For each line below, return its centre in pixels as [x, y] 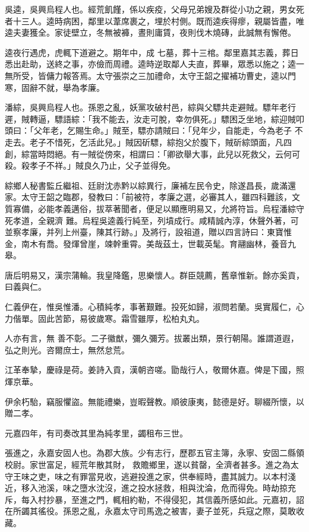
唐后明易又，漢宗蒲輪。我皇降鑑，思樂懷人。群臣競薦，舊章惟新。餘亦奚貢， [154, 275]
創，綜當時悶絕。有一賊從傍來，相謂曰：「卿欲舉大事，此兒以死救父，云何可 [152, 153]
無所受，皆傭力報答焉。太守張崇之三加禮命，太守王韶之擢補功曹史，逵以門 [150, 75]
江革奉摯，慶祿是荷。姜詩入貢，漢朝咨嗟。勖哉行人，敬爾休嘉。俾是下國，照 [154, 370]
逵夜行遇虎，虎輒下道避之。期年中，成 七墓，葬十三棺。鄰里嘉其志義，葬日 [152, 52]
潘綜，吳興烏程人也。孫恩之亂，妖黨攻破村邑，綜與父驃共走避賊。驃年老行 [150, 107]
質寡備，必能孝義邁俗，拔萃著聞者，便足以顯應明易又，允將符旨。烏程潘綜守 [154, 208]
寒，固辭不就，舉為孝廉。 [55, 87]
